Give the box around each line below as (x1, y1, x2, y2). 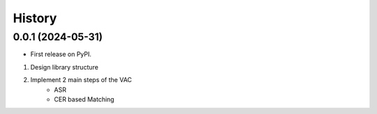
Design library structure (30, 63, 99, 71)
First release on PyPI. (30, 50, 92, 58)
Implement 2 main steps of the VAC (30, 76, 133, 84)
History (13, 10, 57, 26)
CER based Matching (54, 95, 114, 104)
